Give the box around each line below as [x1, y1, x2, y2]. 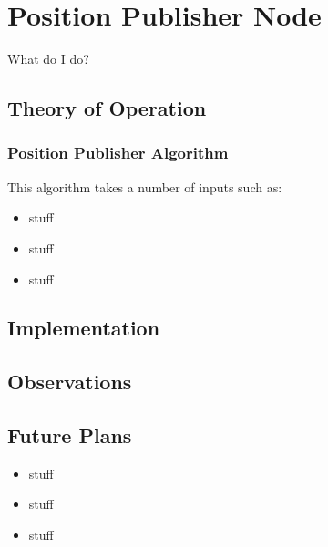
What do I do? [7, 49, 89, 68]
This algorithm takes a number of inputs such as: [7, 177, 282, 196]
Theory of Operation [7, 94, 207, 122]
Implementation [7, 314, 160, 342]
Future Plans [7, 421, 132, 449]
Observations [7, 367, 132, 396]
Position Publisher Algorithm [7, 141, 229, 164]
